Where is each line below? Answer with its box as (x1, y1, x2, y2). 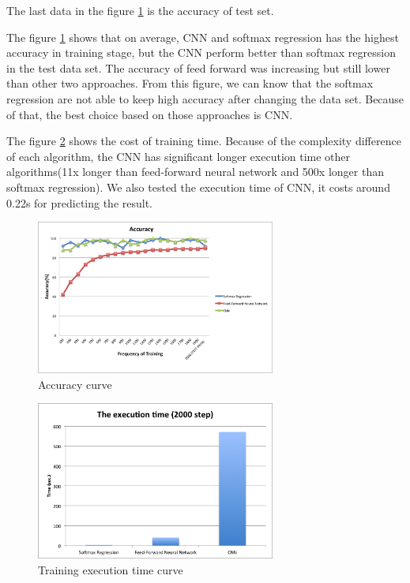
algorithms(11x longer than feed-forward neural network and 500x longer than (6, 163, 384, 180)
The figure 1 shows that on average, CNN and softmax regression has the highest (6, 28, 399, 45)
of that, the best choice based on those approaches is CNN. (6, 106, 293, 122)
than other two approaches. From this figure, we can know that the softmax (6, 75, 374, 92)
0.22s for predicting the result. (6, 194, 153, 211)
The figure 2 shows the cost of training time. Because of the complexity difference (6, 133, 401, 149)
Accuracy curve (38, 376, 112, 392)
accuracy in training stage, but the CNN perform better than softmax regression (6, 44, 396, 61)
